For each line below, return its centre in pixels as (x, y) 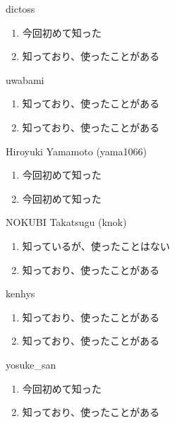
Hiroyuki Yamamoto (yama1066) (76, 151)
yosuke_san (31, 364)
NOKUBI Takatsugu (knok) (66, 222)
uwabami (25, 79)
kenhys (20, 293)
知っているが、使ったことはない (96, 245)
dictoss (20, 8)
